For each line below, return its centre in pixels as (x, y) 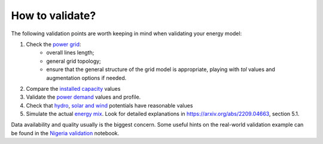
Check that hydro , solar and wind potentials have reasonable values (109, 105)
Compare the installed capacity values (73, 88)
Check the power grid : (54, 44)
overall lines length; (70, 53)
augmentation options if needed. (86, 78)
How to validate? (54, 16)
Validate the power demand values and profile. (83, 97)
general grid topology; (74, 61)
